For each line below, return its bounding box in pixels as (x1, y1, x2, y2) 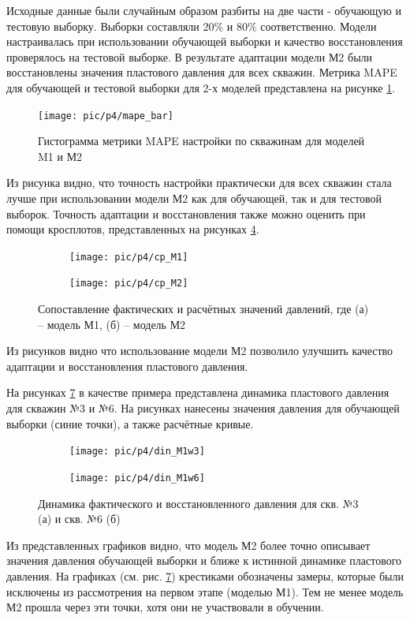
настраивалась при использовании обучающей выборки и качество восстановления (6, 33, 403, 50)
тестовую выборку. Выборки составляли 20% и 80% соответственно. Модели (6, 17, 377, 34)
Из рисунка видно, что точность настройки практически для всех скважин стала (6, 174, 392, 191)
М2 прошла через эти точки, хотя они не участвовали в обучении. (6, 599, 324, 615)
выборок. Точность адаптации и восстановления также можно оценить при (6, 205, 366, 222)
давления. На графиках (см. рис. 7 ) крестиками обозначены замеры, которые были (6, 567, 404, 584)
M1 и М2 (38, 148, 83, 164)
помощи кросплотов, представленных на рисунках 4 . (6, 221, 259, 237)
